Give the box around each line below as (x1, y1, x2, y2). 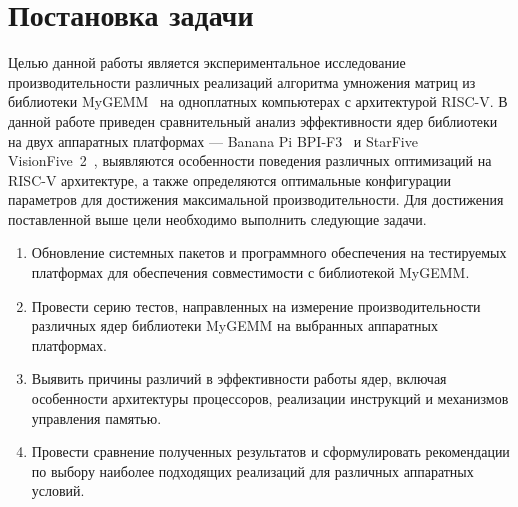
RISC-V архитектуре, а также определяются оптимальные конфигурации (8, 169, 452, 190)
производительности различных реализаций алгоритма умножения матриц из (8, 71, 476, 92)
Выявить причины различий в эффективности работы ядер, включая (31, 368, 447, 389)
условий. (31, 480, 85, 501)
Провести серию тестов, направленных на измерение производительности (31, 295, 481, 316)
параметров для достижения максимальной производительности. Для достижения (8, 189, 504, 210)
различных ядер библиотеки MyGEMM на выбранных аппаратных (31, 315, 438, 336)
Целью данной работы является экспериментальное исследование (8, 52, 406, 73)
